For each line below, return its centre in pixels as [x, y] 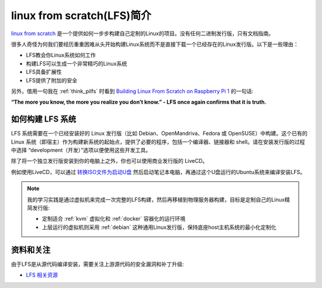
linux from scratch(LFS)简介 [81, 16]
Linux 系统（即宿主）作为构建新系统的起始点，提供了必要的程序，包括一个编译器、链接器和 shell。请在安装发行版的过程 [158, 142]
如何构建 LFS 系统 [44, 119]
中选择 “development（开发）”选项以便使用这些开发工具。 [81, 150]
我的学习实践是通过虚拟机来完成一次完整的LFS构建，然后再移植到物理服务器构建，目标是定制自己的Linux [156, 199]
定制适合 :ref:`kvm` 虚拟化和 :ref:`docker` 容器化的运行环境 [114, 219]
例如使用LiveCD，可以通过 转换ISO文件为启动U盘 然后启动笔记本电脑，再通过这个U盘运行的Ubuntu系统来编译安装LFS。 [158, 172]
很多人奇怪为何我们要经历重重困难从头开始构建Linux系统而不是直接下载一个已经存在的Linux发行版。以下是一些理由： [155, 44]
